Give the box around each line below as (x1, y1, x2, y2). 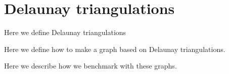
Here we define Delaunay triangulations (4, 27, 126, 37)
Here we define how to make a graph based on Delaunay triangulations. (4, 43, 225, 54)
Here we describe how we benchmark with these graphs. (4, 60, 177, 71)
